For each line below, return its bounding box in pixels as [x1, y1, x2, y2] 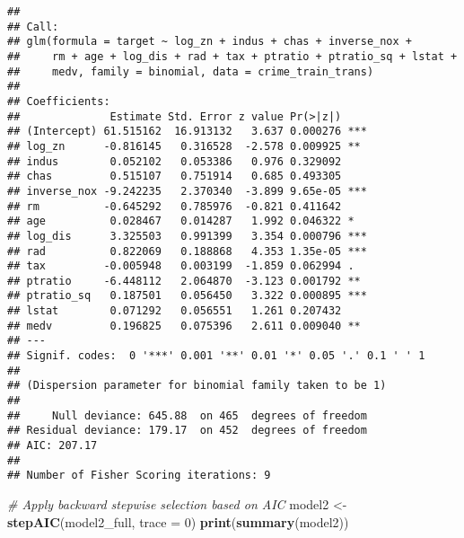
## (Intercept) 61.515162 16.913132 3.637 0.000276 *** [7, 125, 367, 138]
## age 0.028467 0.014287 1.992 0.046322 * [7, 215, 355, 228]
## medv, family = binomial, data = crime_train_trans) [7, 65, 374, 78]
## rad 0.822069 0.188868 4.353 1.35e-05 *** [7, 244, 367, 258]
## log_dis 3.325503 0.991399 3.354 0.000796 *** [7, 229, 367, 243]
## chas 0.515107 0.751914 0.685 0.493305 [7, 170, 342, 183]
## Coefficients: [7, 94, 110, 108]
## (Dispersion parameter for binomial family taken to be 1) [7, 379, 387, 392]
